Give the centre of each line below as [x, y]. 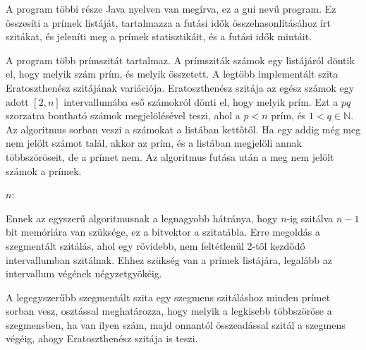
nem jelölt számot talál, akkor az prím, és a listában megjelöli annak [154, 143]
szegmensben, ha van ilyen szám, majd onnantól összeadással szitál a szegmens [176, 324]
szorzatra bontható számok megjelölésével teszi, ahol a [123, 115]
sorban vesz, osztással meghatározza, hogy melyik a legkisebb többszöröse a [169, 311]
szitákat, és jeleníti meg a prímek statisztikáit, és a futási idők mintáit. [159, 36]
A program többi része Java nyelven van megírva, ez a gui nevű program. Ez [171, 8]
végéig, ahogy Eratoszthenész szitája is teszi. [102, 338]
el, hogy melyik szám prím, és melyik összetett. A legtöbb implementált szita [172, 74]
